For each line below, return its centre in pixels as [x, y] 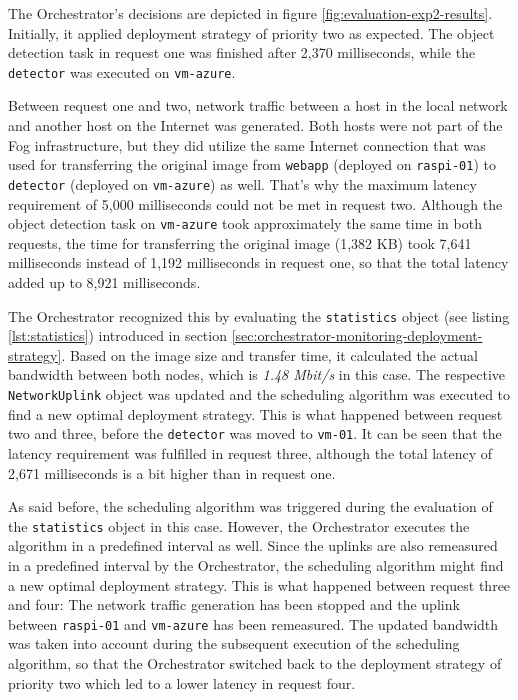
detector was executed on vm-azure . [122, 71]
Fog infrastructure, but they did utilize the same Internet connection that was [247, 144]
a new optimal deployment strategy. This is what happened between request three [259, 584]
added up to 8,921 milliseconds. [104, 281]
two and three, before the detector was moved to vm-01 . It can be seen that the [255, 433]
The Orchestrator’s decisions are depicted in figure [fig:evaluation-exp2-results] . [250, 13]
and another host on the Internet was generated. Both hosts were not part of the [255, 125]
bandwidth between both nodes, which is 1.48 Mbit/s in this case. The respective [257, 374]
